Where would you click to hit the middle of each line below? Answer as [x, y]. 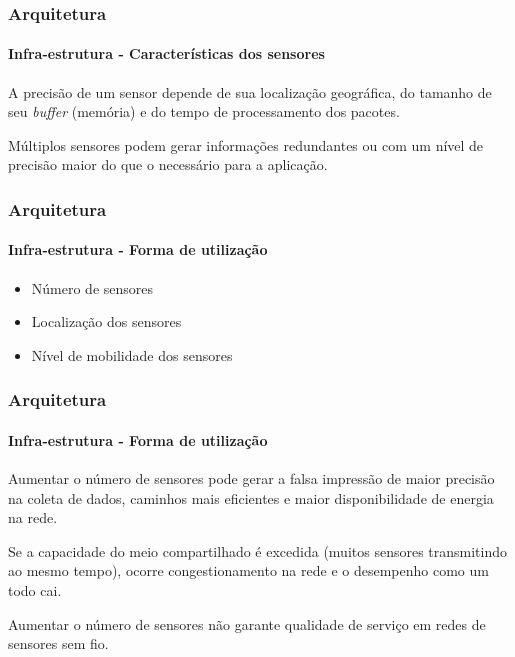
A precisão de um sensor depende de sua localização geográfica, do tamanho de [250, 91]
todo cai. [35, 590]
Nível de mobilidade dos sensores [132, 354]
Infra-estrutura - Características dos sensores [166, 53]
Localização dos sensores [106, 321]
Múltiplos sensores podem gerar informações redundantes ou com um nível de [246, 144]
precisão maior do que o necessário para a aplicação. [168, 164]
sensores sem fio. [58, 643]
